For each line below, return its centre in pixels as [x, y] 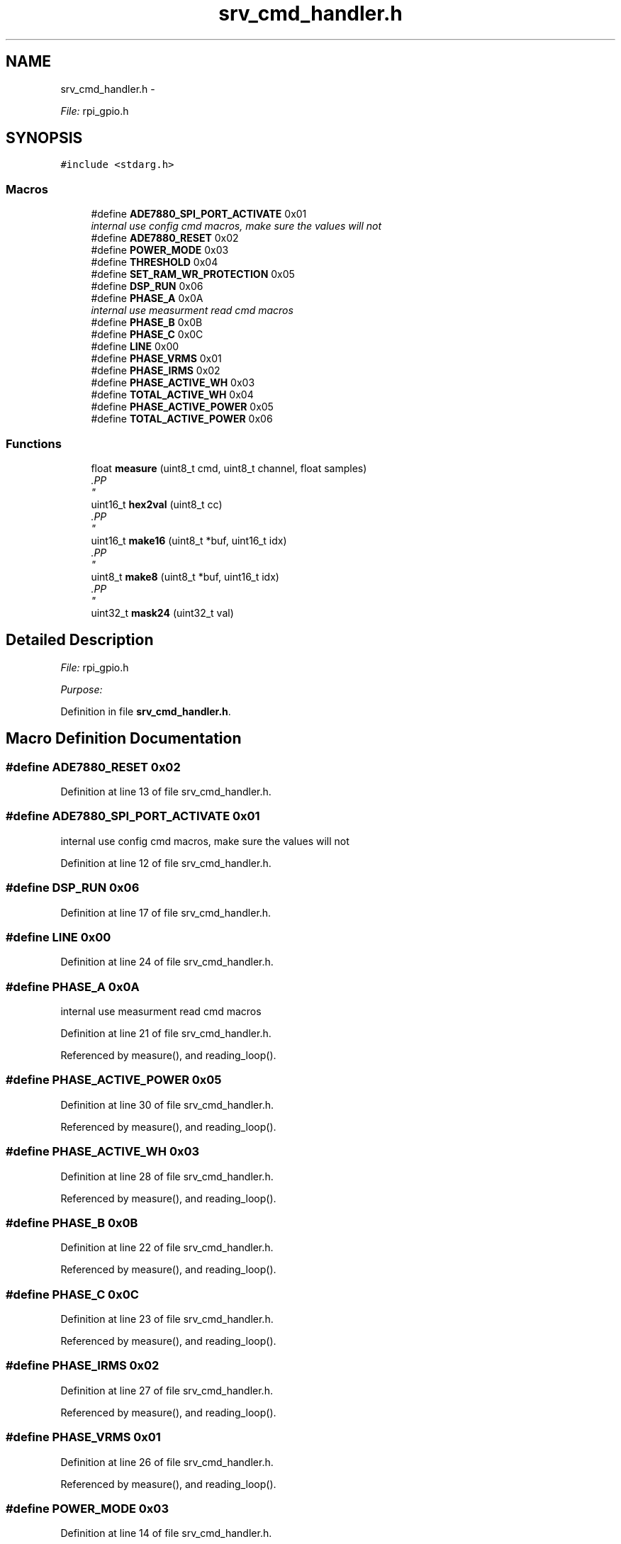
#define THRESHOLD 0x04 [155, 262]
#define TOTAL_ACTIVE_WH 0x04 [172, 395]
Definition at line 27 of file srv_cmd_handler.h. [167, 1390]
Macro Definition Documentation [124, 739]
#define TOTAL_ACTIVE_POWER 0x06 [182, 419]
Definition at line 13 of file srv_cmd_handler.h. [166, 791]
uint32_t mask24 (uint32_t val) [162, 612]
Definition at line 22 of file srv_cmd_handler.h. [167, 1248]
